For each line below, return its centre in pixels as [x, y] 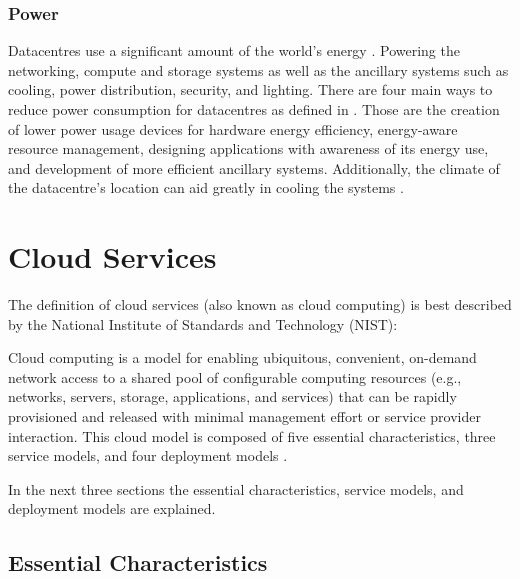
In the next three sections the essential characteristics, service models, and [236, 488]
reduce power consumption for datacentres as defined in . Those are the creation [254, 109]
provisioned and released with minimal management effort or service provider [244, 416]
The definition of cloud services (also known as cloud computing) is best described [260, 304]
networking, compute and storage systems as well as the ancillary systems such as [258, 69]
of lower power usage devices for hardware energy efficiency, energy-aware [233, 128]
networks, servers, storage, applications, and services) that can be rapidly [232, 396]
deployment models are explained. [112, 508]
